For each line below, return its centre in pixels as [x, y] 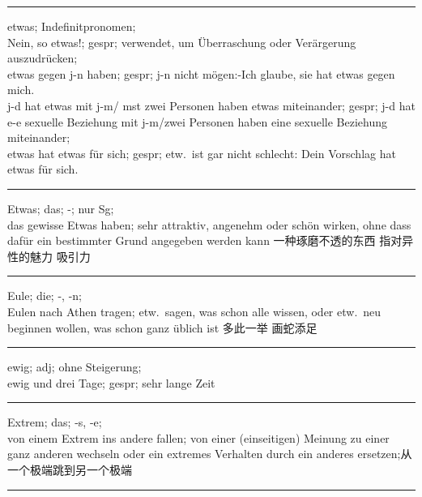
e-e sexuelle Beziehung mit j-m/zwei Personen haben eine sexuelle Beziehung [197, 121]
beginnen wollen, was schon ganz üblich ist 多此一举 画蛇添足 [162, 327]
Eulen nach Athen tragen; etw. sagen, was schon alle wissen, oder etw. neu [194, 311]
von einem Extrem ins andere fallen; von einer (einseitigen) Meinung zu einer [198, 437]
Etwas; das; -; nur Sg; [61, 208]
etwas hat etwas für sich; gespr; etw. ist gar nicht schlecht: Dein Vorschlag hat [202, 153]
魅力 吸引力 [60, 256]
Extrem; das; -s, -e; [55, 422]
